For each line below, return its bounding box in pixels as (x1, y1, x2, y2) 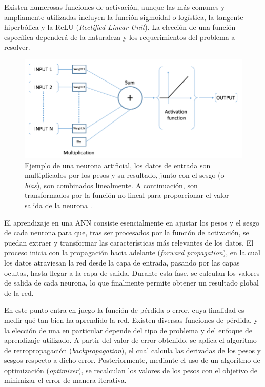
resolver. (4, 42, 30, 52)
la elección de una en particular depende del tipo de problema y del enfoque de (4, 324, 252, 335)
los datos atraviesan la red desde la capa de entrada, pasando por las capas (4, 257, 240, 268)
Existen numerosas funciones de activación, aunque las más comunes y (4, 2, 225, 12)
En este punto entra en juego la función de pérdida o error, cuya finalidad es (4, 304, 244, 315)
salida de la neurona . (25, 199, 92, 210)
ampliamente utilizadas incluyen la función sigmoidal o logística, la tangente (4, 11, 243, 22)
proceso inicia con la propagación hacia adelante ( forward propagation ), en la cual (4, 247, 260, 258)
